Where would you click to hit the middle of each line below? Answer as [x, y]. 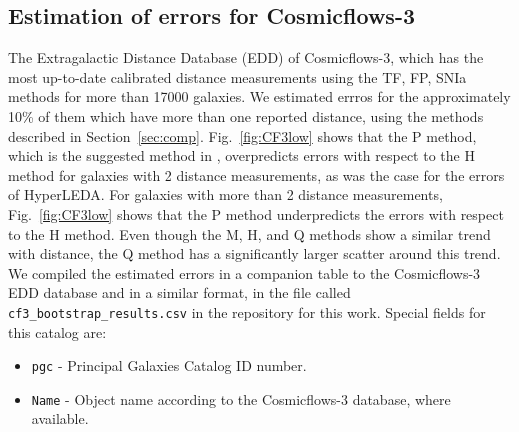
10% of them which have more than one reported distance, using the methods [246, 115]
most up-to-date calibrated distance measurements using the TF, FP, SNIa [237, 76]
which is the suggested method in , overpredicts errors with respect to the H [241, 155]
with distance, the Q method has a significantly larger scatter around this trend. [254, 253]
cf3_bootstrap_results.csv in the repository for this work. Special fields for [247, 311]
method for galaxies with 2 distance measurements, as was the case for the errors [256, 174]
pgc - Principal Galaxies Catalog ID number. [169, 365]
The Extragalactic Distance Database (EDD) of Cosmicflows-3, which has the [246, 57]
